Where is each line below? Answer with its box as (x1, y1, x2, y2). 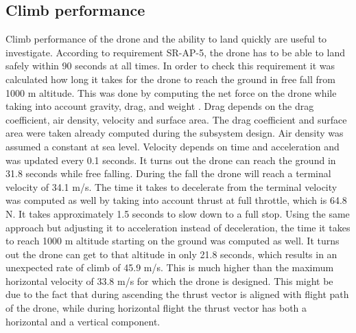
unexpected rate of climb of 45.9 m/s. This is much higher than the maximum (5, 260, 334, 275)
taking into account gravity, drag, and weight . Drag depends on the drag (5, 99, 314, 113)
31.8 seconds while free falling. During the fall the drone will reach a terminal (5, 166, 331, 181)
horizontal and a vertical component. (5, 314, 161, 328)
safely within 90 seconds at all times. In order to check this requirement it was (5, 58, 335, 73)
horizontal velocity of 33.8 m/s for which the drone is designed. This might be (5, 273, 333, 288)
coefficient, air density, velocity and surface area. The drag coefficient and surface (5, 112, 347, 126)
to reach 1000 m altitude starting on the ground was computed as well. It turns (5, 233, 340, 248)
